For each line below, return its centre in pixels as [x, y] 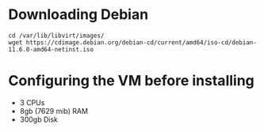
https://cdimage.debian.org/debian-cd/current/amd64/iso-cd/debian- [142, 42]
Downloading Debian [78, 15]
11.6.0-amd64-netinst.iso [51, 49]
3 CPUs [32, 102]
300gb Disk [38, 119]
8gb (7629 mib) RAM [54, 111]
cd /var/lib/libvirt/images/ [56, 36]
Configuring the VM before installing [132, 81]
